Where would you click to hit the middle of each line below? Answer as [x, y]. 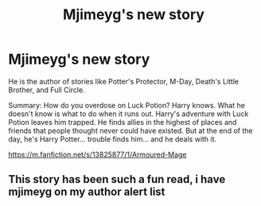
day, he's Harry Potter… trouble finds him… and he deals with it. [113, 139]
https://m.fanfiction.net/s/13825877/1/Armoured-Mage [97, 154]
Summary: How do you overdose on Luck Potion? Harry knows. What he [127, 105]
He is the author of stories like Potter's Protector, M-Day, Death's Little [124, 81]
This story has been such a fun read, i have [117, 179]
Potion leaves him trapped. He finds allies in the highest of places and [123, 122]
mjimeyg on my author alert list [87, 192]
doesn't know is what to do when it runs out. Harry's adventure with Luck [129, 114]
